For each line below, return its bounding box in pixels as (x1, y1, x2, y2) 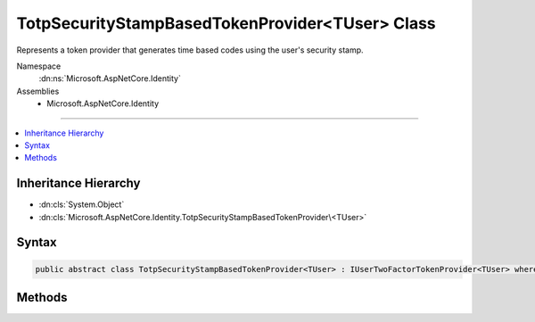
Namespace (16, 61, 62, 71)
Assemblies (16, 86, 60, 96)
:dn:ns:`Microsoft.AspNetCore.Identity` (38, 73, 182, 84)
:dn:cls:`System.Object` (38, 199, 125, 210)
